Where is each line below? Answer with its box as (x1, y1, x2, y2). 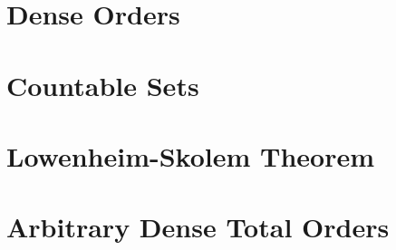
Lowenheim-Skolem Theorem (6, 137, 375, 174)
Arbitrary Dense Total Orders (6, 208, 390, 245)
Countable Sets (6, 66, 199, 103)
